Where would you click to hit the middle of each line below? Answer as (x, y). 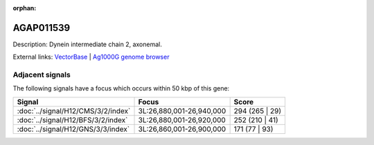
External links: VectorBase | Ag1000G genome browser (91, 57)
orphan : (25, 8)
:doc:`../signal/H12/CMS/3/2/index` (74, 110)
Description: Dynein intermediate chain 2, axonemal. (87, 44)
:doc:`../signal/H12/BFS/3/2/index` (72, 119)
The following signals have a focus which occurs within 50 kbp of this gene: (121, 88)
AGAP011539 (42, 28)
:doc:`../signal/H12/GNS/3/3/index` (73, 129)
